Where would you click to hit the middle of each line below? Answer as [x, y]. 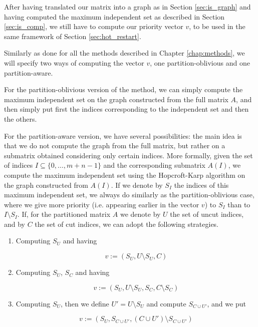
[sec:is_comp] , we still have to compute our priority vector [94, 26]
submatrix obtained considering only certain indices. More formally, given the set [128, 155]
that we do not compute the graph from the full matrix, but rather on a [115, 145]
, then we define [85, 303]
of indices [19, 165]
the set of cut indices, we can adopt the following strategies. [127, 224]
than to [239, 204]
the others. [21, 118]
